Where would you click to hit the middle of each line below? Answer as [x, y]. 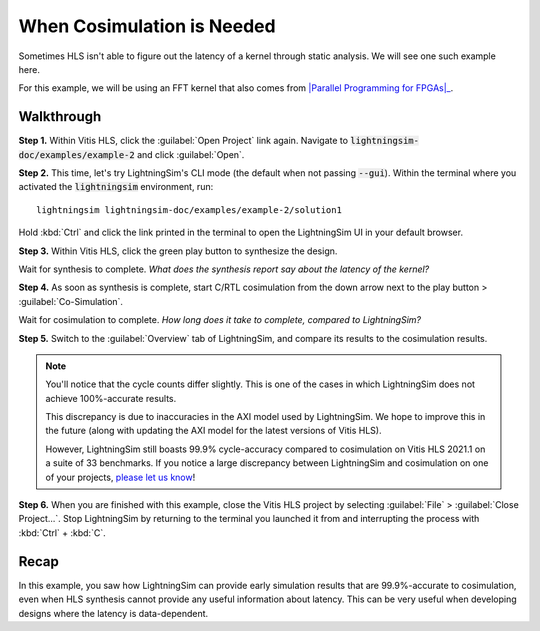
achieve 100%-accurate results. [111, 398]
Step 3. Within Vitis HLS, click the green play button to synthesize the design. [178, 251]
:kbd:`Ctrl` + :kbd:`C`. [62, 532]
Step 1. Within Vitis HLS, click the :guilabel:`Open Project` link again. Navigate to [183, 141]
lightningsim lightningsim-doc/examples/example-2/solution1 [189, 209]
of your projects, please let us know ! [120, 477]
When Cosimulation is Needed [147, 26]
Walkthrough [60, 116]
